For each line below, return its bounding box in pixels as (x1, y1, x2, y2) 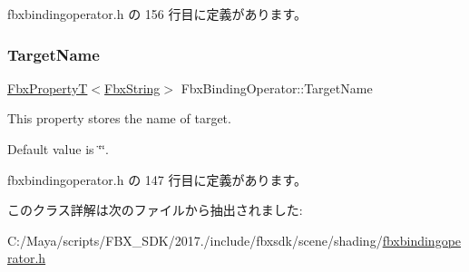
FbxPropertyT (7, 78, 88, 97)
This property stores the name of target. (7, 109, 231, 128)
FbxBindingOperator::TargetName (181, 78, 373, 97)
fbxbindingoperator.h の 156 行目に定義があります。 (7, 5, 308, 23)
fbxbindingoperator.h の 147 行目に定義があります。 (7, 170, 308, 189)
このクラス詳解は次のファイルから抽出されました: (7, 200, 303, 219)
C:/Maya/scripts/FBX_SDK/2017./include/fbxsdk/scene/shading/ (7, 230, 383, 249)
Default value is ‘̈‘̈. (7, 140, 109, 158)
